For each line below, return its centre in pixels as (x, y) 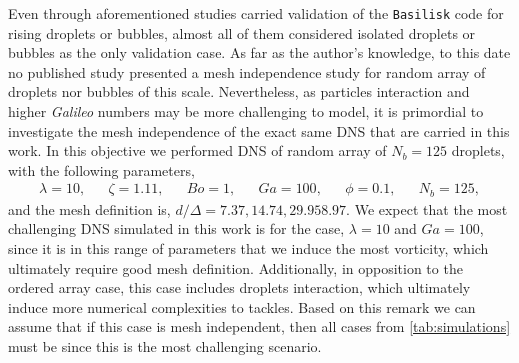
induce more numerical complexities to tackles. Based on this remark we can (242, 306)
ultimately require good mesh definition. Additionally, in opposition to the (235, 267)
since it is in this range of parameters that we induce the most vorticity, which (248, 248)
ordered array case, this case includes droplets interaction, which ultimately (239, 287)
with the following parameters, (101, 169)
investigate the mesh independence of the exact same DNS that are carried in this (259, 130)
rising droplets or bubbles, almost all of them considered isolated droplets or (242, 32)
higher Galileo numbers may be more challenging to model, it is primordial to (246, 111)
